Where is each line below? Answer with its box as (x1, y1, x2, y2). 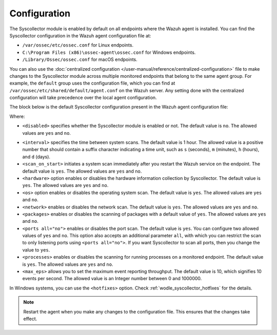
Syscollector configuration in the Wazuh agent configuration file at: (9, 32, 151, 38)
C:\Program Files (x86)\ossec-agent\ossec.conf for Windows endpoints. (22, 49, 196, 55)
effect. (23, 316, 37, 322)
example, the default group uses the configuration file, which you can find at (9, 80, 175, 87)
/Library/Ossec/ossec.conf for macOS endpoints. (22, 56, 138, 62)
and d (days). (22, 154, 51, 160)
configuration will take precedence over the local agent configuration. (9, 95, 157, 101)
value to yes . (22, 246, 50, 253)
